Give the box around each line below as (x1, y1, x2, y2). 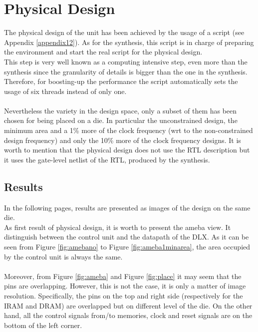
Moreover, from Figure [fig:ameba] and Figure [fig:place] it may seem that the (4, 270, 242, 281)
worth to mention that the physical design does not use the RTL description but (4, 144, 250, 155)
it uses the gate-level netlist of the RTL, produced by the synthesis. (4, 154, 210, 164)
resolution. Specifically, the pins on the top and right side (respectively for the (4, 290, 243, 300)
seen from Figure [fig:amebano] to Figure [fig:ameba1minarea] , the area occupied (4, 241, 251, 252)
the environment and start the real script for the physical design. (4, 46, 203, 57)
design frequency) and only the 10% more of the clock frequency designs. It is (4, 134, 241, 145)
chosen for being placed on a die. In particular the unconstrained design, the (4, 115, 238, 125)
